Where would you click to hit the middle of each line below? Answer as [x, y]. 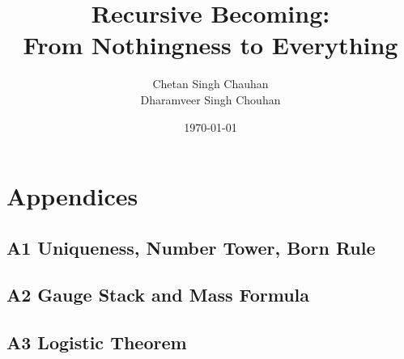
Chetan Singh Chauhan [211, 84]
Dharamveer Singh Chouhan [211, 99]
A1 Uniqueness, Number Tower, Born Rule [191, 247]
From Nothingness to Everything [211, 45]
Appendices [72, 196]
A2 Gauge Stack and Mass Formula [158, 295]
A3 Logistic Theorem [97, 342]
